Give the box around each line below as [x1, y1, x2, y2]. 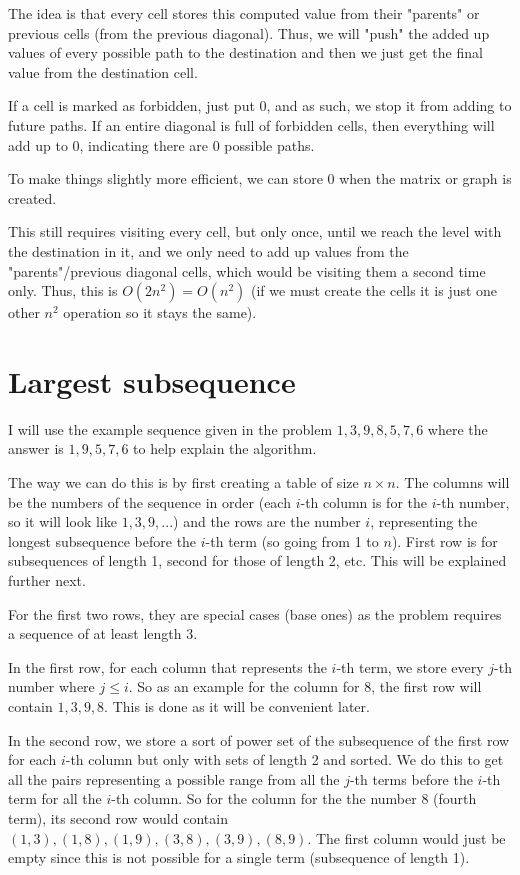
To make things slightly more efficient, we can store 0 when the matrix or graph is [8, 168, 512, 189]
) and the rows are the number [173, 511, 361, 532]
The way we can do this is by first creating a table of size [8, 472, 359, 493]
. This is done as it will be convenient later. [104, 695, 370, 716]
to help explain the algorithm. [133, 438, 317, 459]
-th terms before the [349, 768, 473, 789]
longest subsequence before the [8, 530, 197, 551]
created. [8, 187, 57, 208]
